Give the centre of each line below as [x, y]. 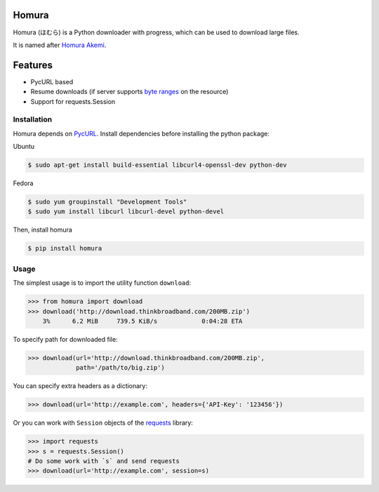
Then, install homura [43, 230]
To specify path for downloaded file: [66, 339]
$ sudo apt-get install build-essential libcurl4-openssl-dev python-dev [157, 165]
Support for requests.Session [73, 101]
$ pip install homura [65, 248]
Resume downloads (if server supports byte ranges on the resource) [129, 92]
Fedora [23, 183]
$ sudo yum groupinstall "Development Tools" [107, 202]
